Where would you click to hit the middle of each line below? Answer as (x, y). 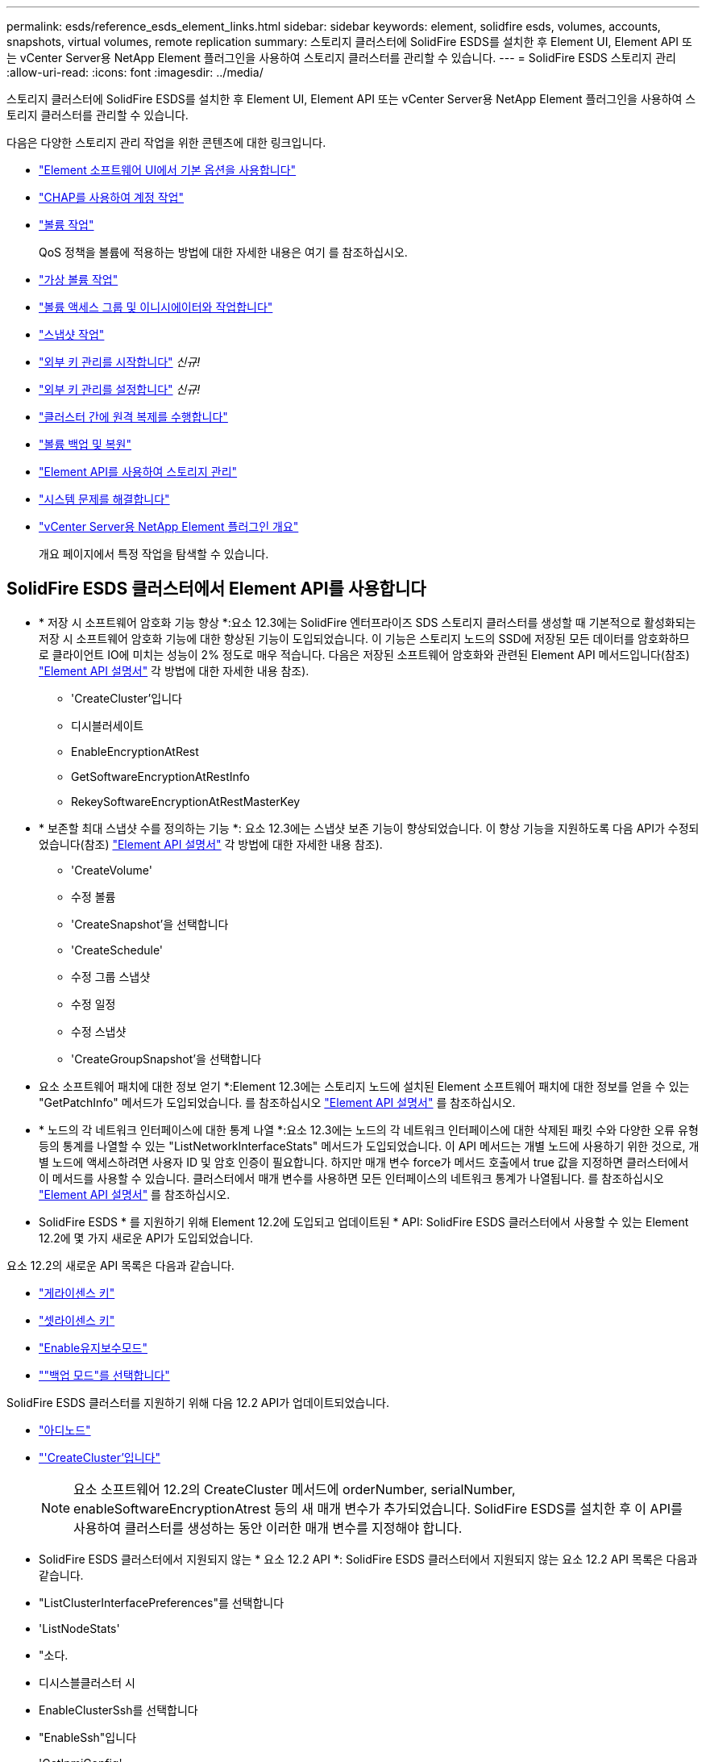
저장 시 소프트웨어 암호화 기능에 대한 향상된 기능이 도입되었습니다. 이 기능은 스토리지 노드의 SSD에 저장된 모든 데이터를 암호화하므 (364, 638)
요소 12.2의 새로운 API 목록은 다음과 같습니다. (120, 1265)
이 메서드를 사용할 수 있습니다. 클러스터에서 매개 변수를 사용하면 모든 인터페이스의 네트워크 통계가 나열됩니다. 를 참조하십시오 (351, 1178)
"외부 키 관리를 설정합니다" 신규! (120, 389)
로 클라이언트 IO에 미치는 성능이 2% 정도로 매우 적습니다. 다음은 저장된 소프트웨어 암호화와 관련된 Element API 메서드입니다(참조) (364, 654)
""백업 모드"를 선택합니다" (104, 1375)
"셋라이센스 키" (77, 1320)
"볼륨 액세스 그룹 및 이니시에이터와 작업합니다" (156, 307)
